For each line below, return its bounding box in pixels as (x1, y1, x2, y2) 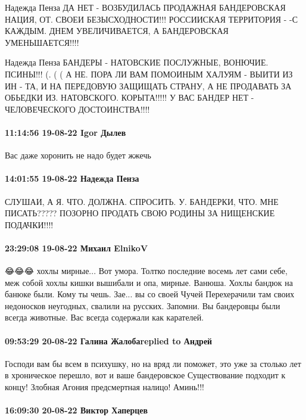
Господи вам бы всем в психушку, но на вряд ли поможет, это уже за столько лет (5, 357, 301, 369)
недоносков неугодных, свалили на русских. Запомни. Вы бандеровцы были (5, 299, 280, 312)
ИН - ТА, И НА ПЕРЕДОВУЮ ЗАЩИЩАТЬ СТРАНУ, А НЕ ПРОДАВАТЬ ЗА (5, 79, 292, 92)
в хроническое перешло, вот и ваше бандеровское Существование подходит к (5, 369, 286, 381)
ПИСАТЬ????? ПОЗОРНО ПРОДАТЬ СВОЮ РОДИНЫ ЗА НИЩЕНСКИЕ (5, 207, 275, 219)
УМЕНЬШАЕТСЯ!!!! (5, 36, 79, 48)
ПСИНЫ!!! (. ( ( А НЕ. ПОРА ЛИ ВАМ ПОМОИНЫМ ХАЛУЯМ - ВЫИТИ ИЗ (5, 67, 293, 80)
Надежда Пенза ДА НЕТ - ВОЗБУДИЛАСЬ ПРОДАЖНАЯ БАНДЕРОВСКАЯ (5, 1, 286, 13)
